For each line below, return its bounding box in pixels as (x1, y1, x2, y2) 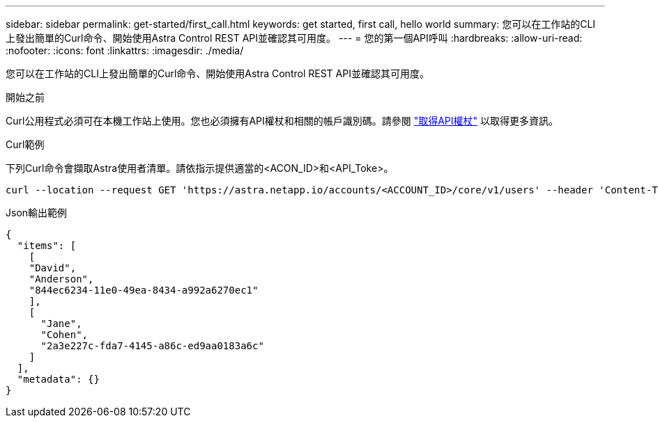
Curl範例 (6, 138, 45, 150)
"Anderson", (29, 273, 94, 285)
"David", (29, 262, 77, 273)
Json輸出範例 (6, 207, 68, 218)
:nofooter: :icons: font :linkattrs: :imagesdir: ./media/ (6, 45, 244, 56)
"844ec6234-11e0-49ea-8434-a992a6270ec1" (29, 285, 259, 296)
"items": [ (17, 240, 77, 251)
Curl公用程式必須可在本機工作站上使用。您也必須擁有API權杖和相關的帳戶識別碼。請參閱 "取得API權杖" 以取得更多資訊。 (6, 115, 559, 127)
